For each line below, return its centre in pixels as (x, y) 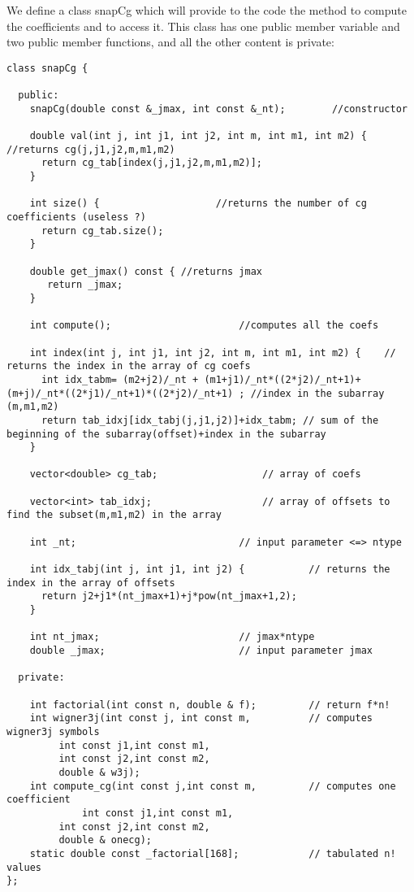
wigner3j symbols (53, 731)
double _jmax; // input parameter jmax (201, 651)
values (24, 867)
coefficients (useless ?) (76, 217)
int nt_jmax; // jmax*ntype (172, 637)
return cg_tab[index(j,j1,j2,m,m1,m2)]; (151, 163)
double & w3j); (99, 772)
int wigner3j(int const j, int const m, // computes (201, 718)
